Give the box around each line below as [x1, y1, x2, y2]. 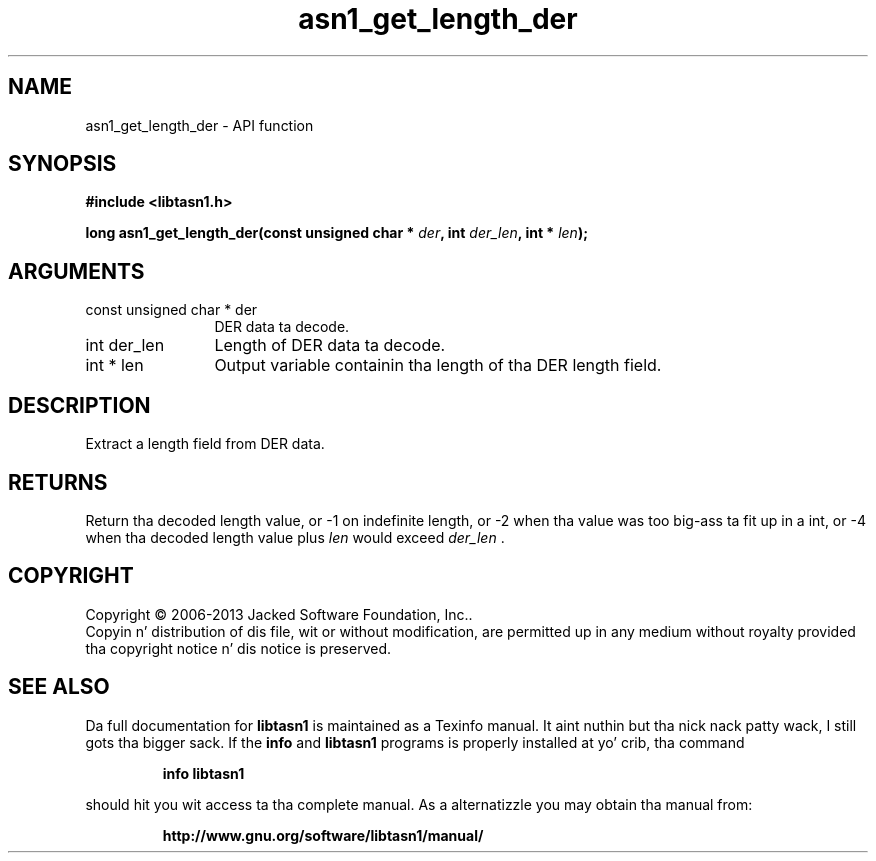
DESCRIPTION [8, 392, 151, 418]
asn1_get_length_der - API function [85, 116, 314, 134]
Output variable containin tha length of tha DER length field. [214, 355, 662, 376]
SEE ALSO [8, 674, 110, 700]
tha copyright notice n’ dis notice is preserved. [85, 639, 392, 657]
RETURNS [8, 469, 108, 495]
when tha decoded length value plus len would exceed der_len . [85, 528, 505, 546]
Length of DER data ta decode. [214, 335, 446, 356]
